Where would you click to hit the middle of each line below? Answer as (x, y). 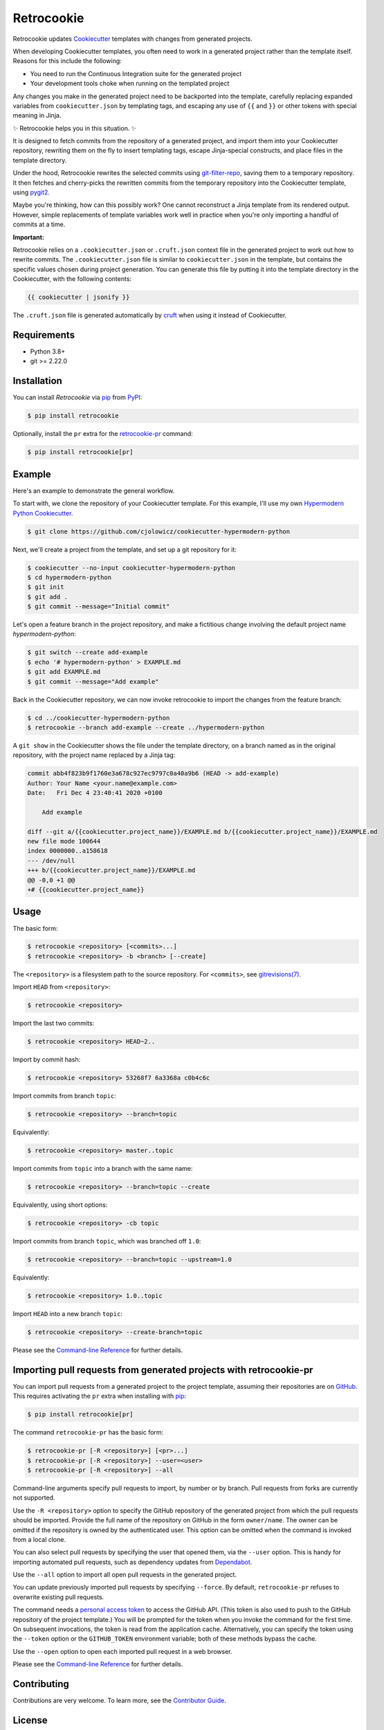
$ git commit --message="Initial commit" (99, 607)
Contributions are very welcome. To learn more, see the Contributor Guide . (119, 1701)
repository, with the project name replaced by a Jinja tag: (94, 755)
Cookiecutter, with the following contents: (72, 279)
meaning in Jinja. (37, 116)
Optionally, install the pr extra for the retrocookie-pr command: (103, 434)
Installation (37, 381)
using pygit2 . (31, 192)
